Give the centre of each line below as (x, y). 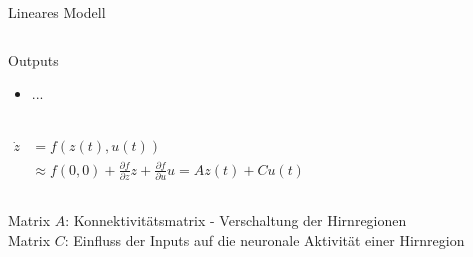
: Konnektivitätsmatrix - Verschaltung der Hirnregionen (236, 220)
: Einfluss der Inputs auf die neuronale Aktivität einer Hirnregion (264, 239)
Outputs (33, 59)
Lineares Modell (57, 12)
